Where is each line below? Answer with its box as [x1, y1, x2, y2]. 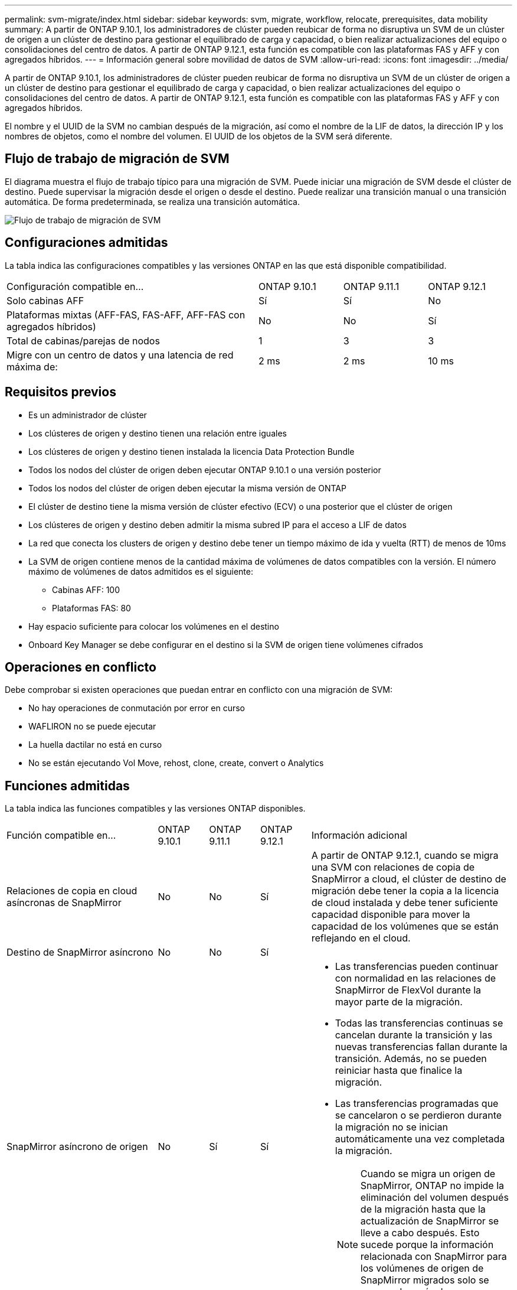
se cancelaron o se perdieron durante [335, 1109, 502, 1122]
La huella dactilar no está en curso [28, 740, 162, 750]
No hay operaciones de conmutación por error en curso [28, 703, 245, 714]
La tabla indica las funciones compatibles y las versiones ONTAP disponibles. [5, 803, 306, 814]
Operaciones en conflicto [5, 659, 156, 675]
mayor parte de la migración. [335, 996, 463, 1008]
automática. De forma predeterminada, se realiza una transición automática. [5, 196, 300, 207]
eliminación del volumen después [360, 1191, 509, 1204]
